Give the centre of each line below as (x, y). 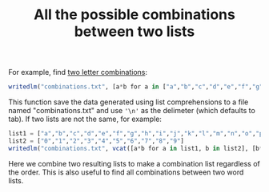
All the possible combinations (134, 15)
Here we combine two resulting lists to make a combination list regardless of (134, 163)
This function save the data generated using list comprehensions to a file (128, 102)
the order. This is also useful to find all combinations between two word (126, 172)
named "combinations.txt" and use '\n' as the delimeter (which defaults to (132, 111)
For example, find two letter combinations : (78, 72)
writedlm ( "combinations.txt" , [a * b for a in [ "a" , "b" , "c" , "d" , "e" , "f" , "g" (136, 87)
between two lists (134, 31)
